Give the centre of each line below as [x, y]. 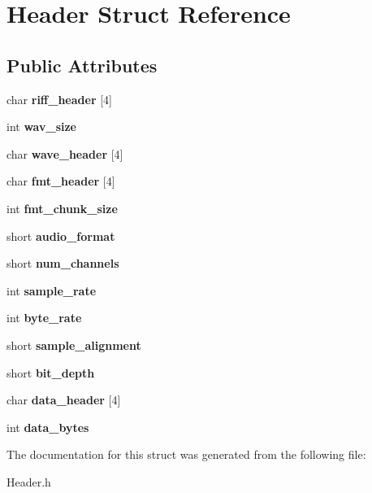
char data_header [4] [64, 400]
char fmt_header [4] [61, 181]
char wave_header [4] [65, 153]
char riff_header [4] [59, 99]
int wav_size [41, 127]
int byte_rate [44, 318]
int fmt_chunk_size [62, 208]
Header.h [29, 481]
